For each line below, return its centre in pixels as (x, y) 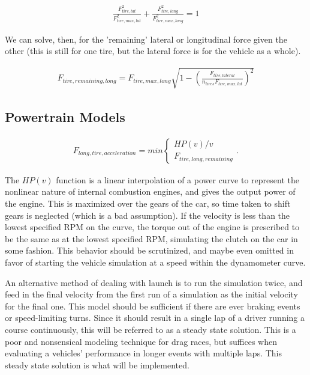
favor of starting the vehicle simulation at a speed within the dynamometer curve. (155, 262)
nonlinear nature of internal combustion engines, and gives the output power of (150, 191)
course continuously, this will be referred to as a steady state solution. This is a (151, 329)
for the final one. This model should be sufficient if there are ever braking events (153, 306)
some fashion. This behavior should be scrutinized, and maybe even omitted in (149, 250)
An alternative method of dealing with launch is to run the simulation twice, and (154, 282)
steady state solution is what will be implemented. (97, 364)
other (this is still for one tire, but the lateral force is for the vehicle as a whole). (153, 51)
